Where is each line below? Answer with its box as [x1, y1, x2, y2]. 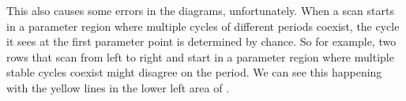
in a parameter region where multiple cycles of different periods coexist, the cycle [6, 17, 400, 34]
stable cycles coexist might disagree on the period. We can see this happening [6, 64, 382, 80]
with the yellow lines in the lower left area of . [6, 79, 230, 95]
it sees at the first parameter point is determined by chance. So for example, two [6, 33, 397, 50]
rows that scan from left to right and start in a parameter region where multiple [6, 48, 394, 65]
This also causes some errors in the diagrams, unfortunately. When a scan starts [6, 2, 394, 18]
